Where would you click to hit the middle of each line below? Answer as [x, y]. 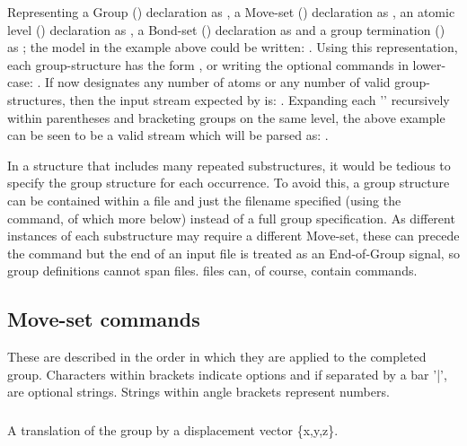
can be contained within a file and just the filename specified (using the [204, 200]
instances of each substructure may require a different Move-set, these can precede [233, 236]
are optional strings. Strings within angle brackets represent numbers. [198, 392]
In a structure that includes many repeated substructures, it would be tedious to [229, 165]
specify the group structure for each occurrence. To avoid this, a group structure [229, 183]
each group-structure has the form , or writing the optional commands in [208, 64]
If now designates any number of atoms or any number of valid [218, 82]
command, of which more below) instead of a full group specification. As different [231, 218]
